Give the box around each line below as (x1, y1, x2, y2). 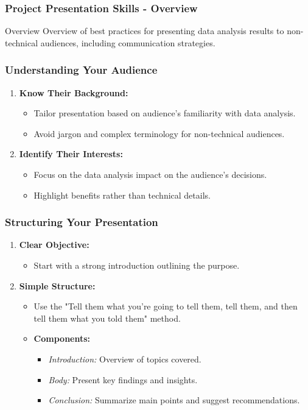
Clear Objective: (19, 238, 89, 251)
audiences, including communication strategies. (40, 36, 215, 49)
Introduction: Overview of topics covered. (48, 352, 201, 365)
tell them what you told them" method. (33, 311, 181, 324)
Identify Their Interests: (19, 147, 123, 160)
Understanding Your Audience (5, 62, 158, 77)
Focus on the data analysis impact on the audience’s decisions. (33, 168, 267, 180)
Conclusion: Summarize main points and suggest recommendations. (48, 394, 300, 406)
